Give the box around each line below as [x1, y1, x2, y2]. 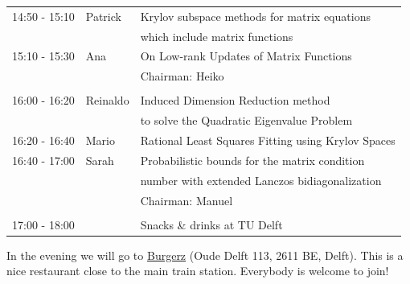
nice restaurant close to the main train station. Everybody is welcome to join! [6, 262, 389, 279]
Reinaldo [85, 92, 129, 109]
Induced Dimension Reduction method [140, 92, 330, 109]
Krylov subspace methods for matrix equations [140, 7, 371, 24]
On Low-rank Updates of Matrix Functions [140, 47, 352, 64]
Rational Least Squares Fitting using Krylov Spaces [140, 132, 396, 149]
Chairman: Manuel [140, 191, 233, 208]
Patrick [85, 7, 121, 24]
